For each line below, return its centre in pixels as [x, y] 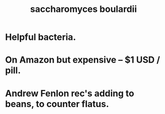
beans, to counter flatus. [57, 104]
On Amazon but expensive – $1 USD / [83, 60]
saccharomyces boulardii [83, 9]
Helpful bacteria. [41, 37]
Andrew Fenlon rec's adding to [70, 93]
